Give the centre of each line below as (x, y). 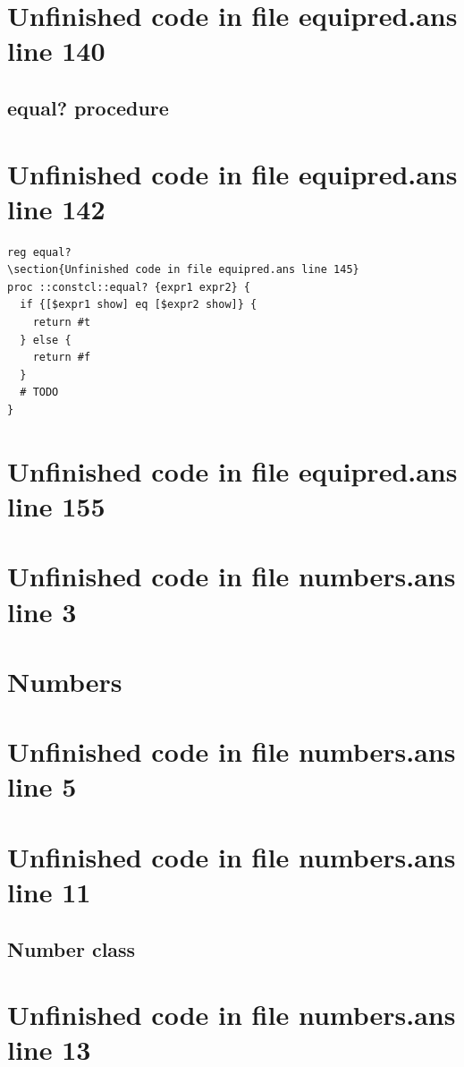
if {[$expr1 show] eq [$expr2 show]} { (139, 305)
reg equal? (39, 252)
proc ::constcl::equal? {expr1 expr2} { (129, 287)
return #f (62, 358)
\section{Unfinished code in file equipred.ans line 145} (183, 270)
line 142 (56, 208)
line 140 (56, 51)
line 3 (42, 611)
